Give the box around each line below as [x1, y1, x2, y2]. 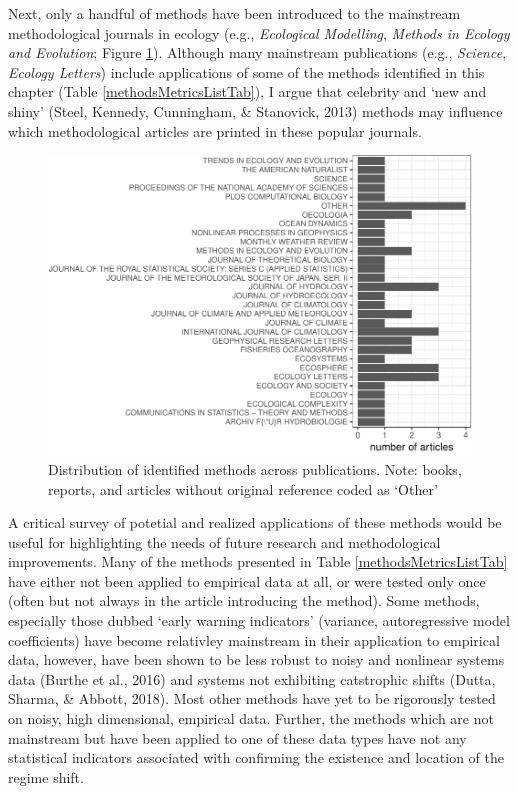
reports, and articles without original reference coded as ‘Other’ [48, 478, 438, 499]
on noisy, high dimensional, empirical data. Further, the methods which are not [8, 708, 494, 729]
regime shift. [8, 766, 84, 787]
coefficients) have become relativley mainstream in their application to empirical [8, 629, 500, 650]
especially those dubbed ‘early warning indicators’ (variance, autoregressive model [8, 610, 510, 631]
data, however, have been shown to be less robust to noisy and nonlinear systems [8, 649, 505, 670]
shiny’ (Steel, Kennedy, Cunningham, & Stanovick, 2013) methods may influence [8, 100, 503, 121]
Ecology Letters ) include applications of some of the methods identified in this [8, 61, 485, 82]
